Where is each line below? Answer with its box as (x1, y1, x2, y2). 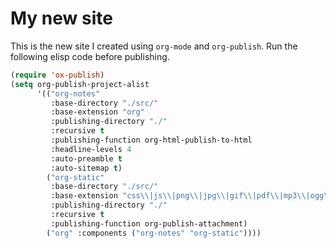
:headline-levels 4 (50, 144, 132, 154)
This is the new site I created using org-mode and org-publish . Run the (10, 40, 298, 52)
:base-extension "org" (50, 107, 145, 117)
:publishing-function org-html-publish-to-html (50, 135, 253, 146)
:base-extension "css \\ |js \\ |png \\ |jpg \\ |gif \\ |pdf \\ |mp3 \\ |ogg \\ (50, 191, 333, 201)
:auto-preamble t (50, 153, 123, 164)
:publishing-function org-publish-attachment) (50, 218, 248, 229)
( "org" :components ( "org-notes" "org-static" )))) (46, 228, 262, 238)
